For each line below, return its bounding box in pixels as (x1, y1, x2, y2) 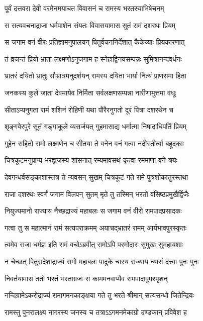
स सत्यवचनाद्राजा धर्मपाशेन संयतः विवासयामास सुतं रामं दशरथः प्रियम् (5, 20, 176, 30)
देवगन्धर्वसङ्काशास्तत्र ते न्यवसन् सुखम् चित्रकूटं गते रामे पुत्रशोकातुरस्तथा (5, 171, 188, 182)
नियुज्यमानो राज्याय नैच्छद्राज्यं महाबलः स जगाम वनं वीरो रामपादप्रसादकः (5, 205, 182, 216)
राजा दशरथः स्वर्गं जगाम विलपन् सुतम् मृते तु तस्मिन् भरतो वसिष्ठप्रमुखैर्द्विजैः (5, 188, 189, 199)
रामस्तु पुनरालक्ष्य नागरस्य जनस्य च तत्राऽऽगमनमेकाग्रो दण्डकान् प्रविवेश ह (5, 306, 187, 317)
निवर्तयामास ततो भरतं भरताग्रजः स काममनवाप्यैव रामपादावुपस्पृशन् (5, 273, 168, 283)
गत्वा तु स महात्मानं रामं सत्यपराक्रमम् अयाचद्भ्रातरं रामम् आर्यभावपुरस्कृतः (5, 222, 187, 233)
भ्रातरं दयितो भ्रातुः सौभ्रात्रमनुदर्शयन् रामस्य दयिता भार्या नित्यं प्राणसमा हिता (5, 70, 186, 81)
